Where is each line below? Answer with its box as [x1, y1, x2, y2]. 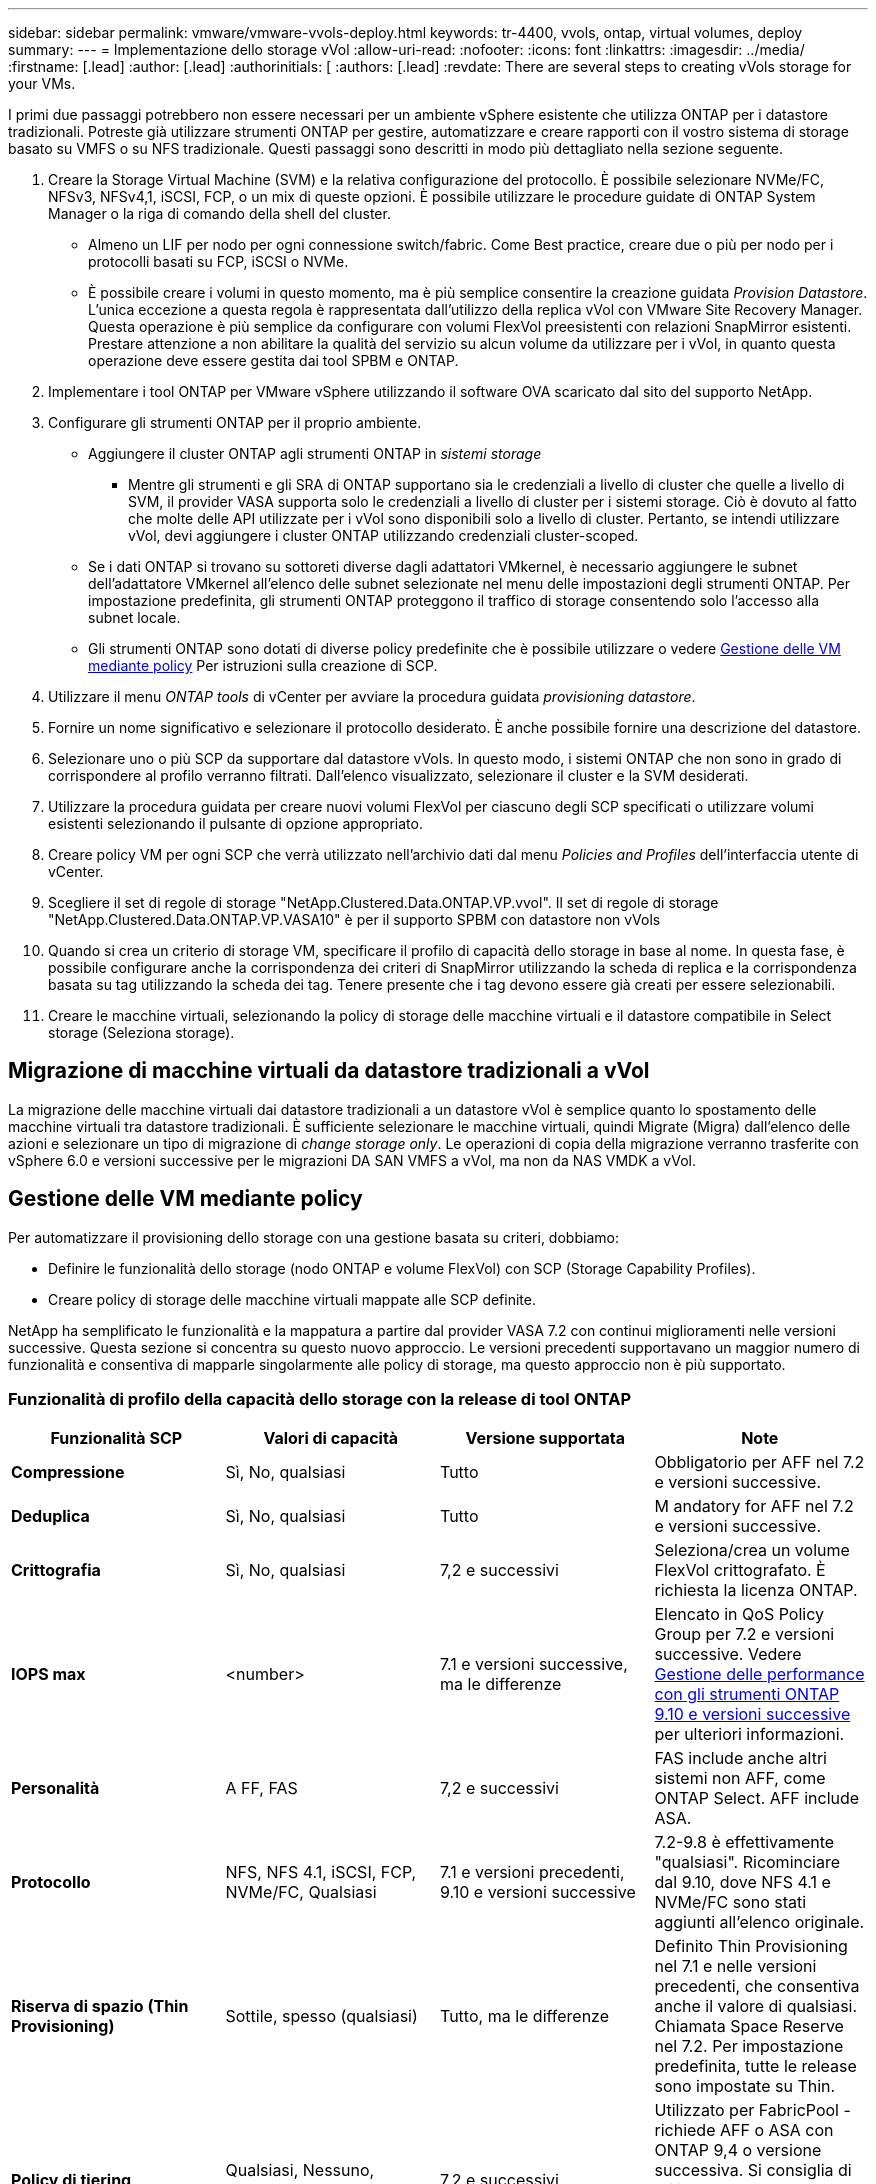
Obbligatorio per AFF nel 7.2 [654, 1452, 865, 1473]
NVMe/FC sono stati [654, 1892, 807, 1913]
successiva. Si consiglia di [654, 2160, 852, 2181]
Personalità [11, 1778, 100, 1799]
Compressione [11, 1462, 125, 1483]
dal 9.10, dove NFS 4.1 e [654, 1872, 831, 1893]
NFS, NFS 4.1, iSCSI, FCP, [225, 1862, 417, 1883]
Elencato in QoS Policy [654, 1604, 824, 1625]
